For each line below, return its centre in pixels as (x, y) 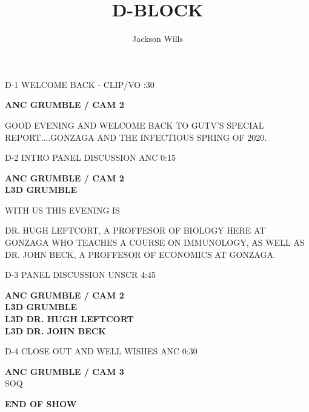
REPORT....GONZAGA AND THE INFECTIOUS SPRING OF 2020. (136, 137)
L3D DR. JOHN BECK (55, 330)
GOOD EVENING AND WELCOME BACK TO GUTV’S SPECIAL (135, 125)
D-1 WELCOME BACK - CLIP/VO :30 (80, 84)
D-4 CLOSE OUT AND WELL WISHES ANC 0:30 (101, 351)
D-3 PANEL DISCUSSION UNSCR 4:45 (80, 275)
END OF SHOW (41, 404)
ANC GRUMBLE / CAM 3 (65, 371)
